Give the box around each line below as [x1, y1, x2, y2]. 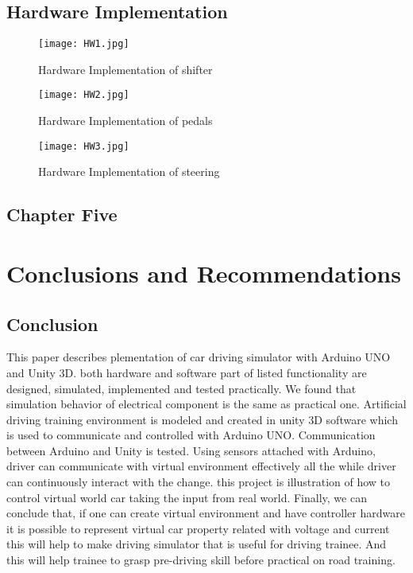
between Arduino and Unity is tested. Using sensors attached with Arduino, [6, 442, 376, 458]
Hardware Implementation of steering [38, 163, 220, 180]
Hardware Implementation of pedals [38, 112, 213, 129]
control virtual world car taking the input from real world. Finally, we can [6, 489, 367, 505]
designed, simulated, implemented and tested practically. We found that [6, 380, 357, 396]
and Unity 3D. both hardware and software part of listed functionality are [6, 364, 367, 380]
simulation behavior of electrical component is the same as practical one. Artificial [6, 396, 407, 412]
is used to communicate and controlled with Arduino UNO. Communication [6, 427, 376, 443]
